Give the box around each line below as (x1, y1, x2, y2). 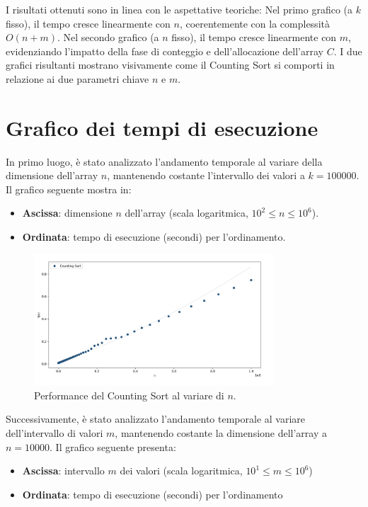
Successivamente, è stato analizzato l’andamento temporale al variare (6, 411, 306, 426)
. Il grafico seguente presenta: (50, 439, 176, 454)
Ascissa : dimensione (22, 205, 113, 220)
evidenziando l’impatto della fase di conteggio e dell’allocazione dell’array (6, 43, 323, 58)
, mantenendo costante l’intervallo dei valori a (107, 168, 305, 183)
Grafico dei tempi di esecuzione (6, 113, 318, 142)
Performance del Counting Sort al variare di (34, 387, 224, 402)
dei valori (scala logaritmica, (120, 463, 243, 478)
